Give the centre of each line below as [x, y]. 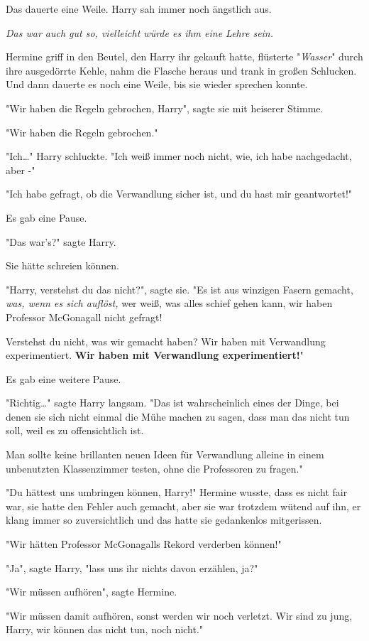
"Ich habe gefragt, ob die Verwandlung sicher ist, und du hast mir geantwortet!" [179, 194]
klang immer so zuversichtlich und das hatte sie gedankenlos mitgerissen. [164, 520]
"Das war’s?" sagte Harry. [61, 241]
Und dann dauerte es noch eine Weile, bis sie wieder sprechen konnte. [157, 84]
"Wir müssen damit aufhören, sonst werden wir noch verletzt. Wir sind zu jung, [179, 615]
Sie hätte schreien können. [62, 265]
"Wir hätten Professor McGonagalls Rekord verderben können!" [144, 544]
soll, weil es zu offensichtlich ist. [75, 430]
